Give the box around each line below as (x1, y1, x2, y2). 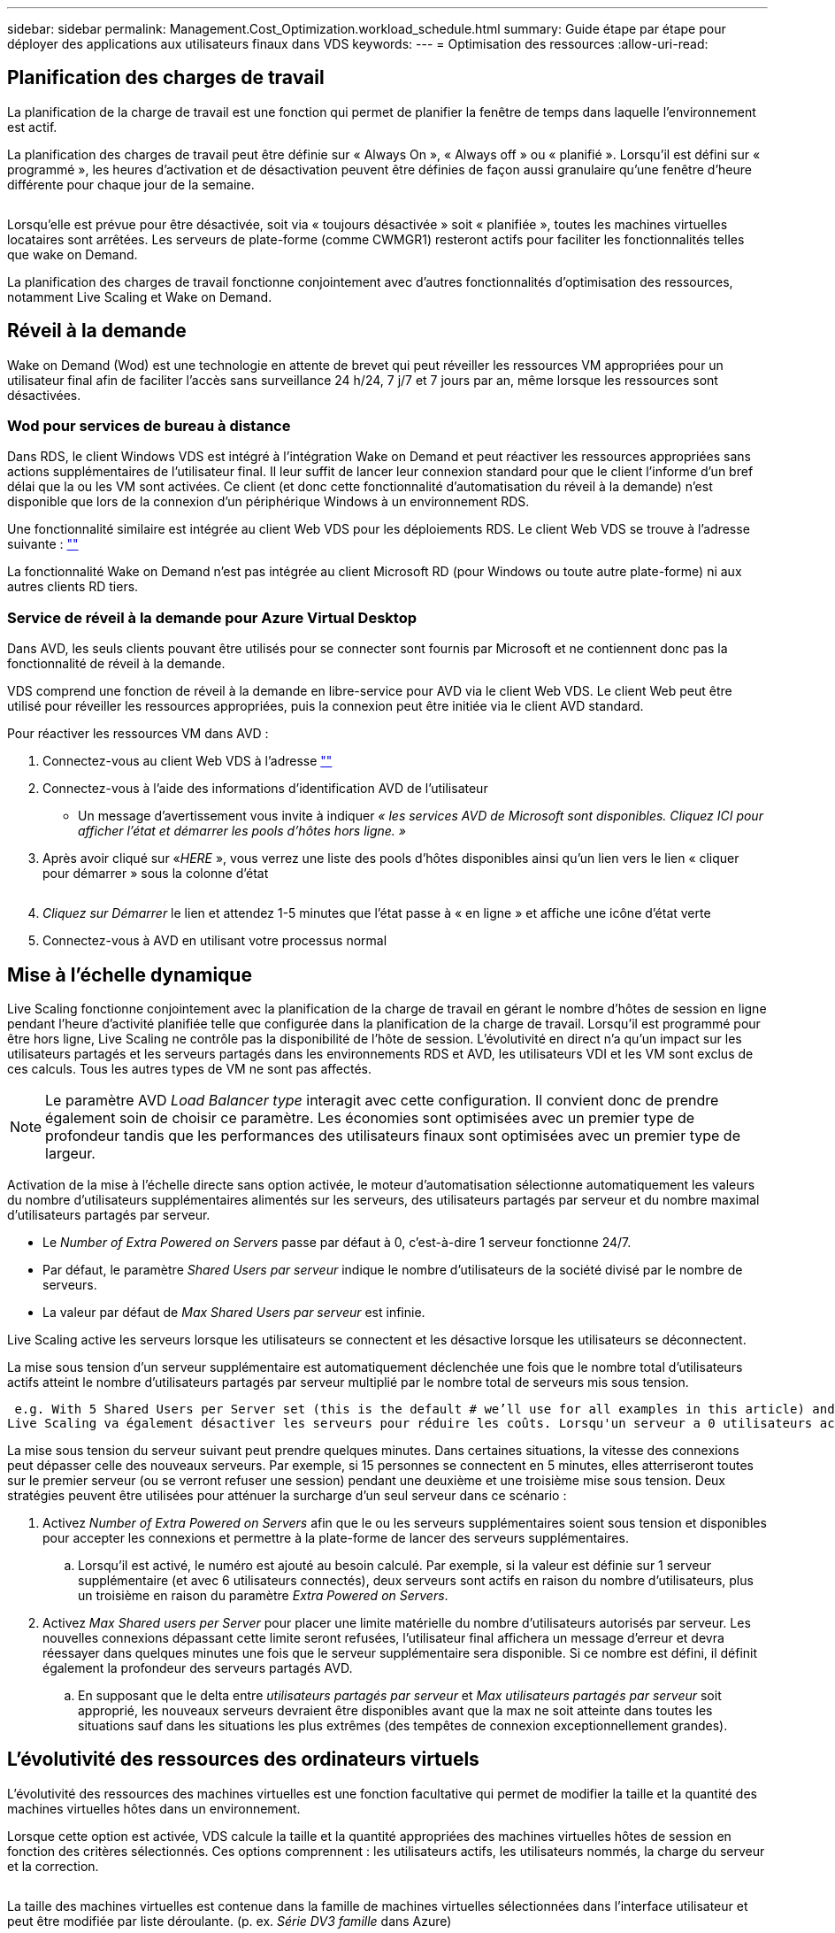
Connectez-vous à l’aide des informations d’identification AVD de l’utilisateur (42, 781, 488, 797)
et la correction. (7, 1858, 99, 1874)
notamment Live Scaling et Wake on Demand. (7, 289, 272, 304)
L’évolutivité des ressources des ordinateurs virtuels (7, 1748, 479, 1771)
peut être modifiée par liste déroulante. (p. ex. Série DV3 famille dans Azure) (7, 1913, 452, 1929)
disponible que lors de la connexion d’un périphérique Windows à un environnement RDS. (7, 494, 530, 510)
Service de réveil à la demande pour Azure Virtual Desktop (7, 608, 417, 627)
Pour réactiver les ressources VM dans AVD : (7, 726, 269, 742)
